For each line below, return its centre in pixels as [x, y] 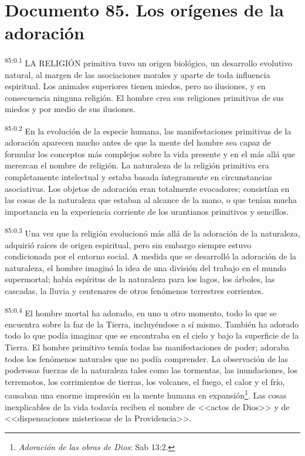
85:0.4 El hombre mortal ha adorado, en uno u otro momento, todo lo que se [141, 312]
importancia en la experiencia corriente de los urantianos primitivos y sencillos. [147, 211]
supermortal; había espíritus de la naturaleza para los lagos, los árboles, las [140, 279]
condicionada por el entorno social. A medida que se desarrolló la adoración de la [151, 256]
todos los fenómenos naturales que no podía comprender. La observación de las [147, 358]
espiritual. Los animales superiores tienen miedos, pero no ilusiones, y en [135, 86]
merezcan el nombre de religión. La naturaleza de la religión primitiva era [137, 165]
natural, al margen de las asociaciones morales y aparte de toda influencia [138, 74]
